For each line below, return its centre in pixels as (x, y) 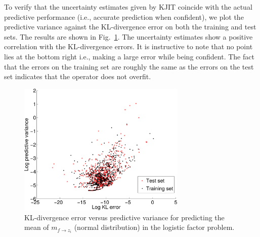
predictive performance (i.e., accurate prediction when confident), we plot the (124, 16)
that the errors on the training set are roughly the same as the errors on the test (129, 66)
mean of (37, 227)
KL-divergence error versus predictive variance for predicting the (124, 217)
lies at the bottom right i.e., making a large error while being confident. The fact (129, 56)
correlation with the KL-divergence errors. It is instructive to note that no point (128, 46)
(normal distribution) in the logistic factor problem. (154, 227)
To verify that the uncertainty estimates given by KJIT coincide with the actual (128, 7)
